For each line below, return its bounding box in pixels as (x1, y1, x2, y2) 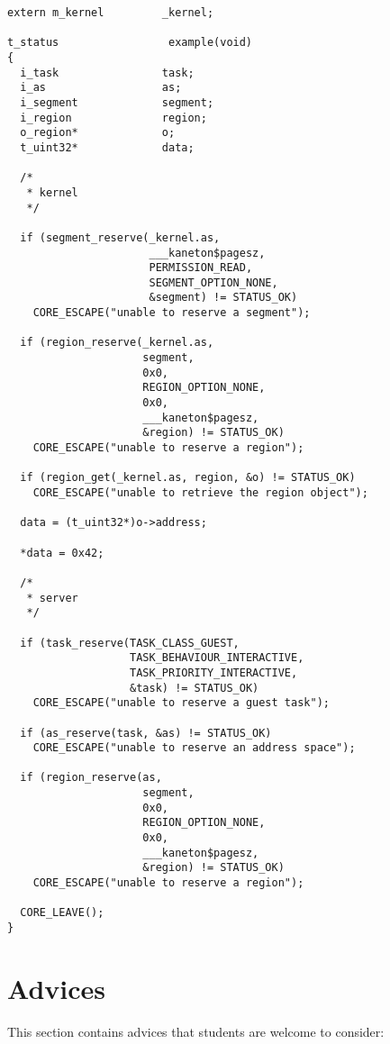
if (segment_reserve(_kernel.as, (20, 231, 221, 244)
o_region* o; (20, 126, 176, 140)
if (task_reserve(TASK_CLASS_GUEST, (20, 636, 240, 649)
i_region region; (20, 111, 207, 124)
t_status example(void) (7, 36, 253, 50)
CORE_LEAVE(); (20, 906, 104, 920)
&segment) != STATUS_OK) (149, 291, 298, 304)
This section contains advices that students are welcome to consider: (7, 1021, 385, 1040)
